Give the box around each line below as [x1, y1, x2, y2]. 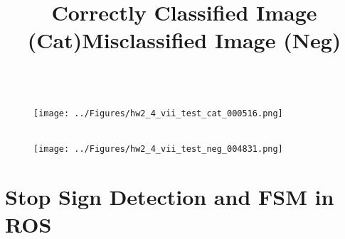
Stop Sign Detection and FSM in [5, 182, 334, 211]
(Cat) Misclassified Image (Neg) [27, 26, 341, 55]
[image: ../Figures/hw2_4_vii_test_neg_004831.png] [33, 144, 283, 155]
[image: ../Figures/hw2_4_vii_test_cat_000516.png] [33, 109, 283, 119]
